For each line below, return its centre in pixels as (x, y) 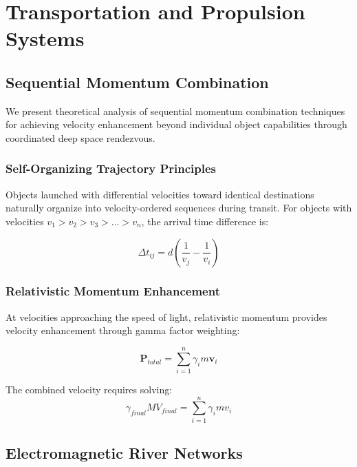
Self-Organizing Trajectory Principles (111, 168)
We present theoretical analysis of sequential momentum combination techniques (175, 111)
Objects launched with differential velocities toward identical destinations (160, 194)
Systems (45, 38)
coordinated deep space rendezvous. (80, 137)
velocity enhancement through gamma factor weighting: (123, 330)
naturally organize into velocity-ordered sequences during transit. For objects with (179, 208)
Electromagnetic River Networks (124, 453)
